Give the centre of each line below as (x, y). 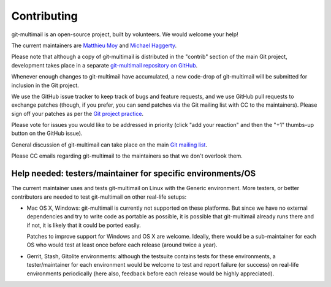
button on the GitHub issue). (47, 133)
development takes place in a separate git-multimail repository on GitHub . (105, 65)
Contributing (44, 16)
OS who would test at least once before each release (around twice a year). (122, 245)
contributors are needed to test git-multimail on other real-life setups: (99, 197)
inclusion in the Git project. (45, 85)
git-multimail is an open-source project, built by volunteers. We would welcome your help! (125, 34)
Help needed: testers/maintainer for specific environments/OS (134, 174)
